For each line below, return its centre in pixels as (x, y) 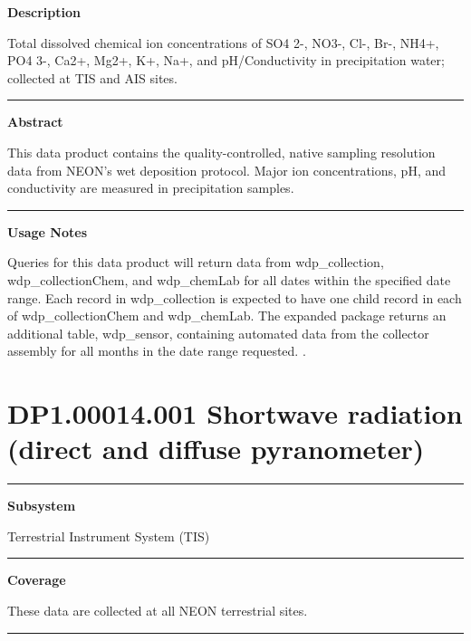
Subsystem (42, 506)
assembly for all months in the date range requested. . (157, 351)
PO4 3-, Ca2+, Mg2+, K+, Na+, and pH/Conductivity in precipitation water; (226, 60)
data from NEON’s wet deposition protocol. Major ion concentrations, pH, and (227, 170)
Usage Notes (48, 231)
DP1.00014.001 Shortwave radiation (235, 413)
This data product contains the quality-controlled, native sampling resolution (221, 152)
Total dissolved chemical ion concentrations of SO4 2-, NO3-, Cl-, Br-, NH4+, (223, 42)
